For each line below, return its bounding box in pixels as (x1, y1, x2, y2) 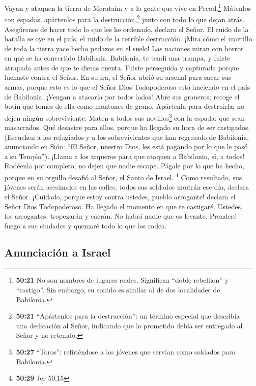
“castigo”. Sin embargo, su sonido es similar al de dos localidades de (16, 285, 220, 295)
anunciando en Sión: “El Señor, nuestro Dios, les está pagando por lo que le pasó (4, 141, 248, 152)
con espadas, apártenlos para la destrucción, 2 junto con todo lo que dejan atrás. (4, 13, 245, 24)
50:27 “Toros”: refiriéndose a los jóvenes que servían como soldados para (16, 347, 235, 357)
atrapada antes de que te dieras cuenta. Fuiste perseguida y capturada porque (4, 62, 239, 72)
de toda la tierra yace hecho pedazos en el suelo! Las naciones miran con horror (4, 43, 244, 53)
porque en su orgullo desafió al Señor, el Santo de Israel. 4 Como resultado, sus (4, 171, 242, 182)
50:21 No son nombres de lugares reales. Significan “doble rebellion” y (16, 275, 229, 285)
